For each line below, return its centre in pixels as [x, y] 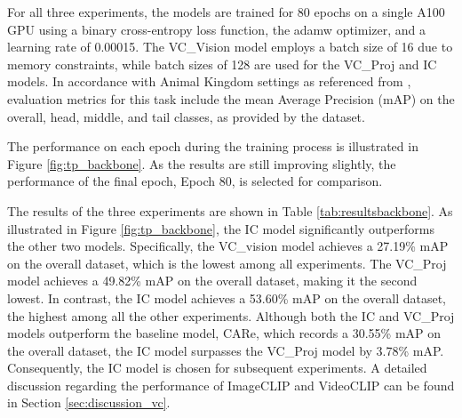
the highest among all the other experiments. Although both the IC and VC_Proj [231, 315]
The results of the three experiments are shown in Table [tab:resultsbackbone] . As [230, 210]
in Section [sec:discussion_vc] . [89, 402]
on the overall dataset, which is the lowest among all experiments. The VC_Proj [227, 263]
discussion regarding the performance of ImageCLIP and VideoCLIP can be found [231, 385]
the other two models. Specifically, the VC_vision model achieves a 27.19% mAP [228, 246]
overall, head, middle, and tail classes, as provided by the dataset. [186, 116]
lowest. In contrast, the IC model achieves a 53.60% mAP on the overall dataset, [227, 297]
